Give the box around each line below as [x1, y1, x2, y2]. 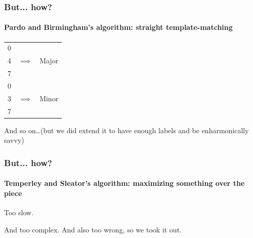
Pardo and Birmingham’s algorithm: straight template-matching [4, 22, 233, 32]
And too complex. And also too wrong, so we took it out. [4, 224, 182, 234]
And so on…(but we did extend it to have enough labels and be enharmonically [4, 125, 249, 135]
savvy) [4, 135, 24, 145]
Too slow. [4, 207, 34, 218]
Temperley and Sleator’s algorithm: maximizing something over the [4, 178, 245, 188]
